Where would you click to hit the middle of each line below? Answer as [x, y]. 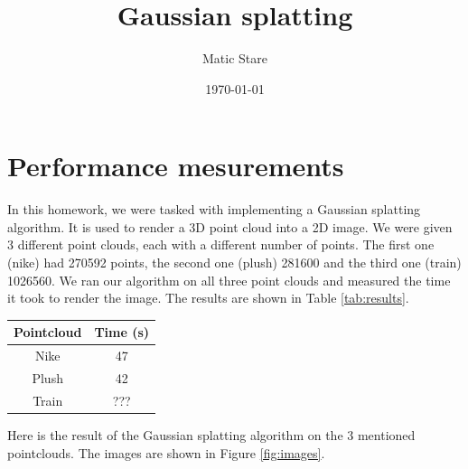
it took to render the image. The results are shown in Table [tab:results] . [208, 298]
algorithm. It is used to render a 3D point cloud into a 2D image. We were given [230, 226]
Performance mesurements [176, 166]
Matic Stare [235, 58]
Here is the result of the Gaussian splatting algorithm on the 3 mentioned [211, 434]
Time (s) [122, 332]
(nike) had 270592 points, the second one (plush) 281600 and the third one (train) [234, 263]
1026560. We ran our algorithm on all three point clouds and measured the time [229, 280]
